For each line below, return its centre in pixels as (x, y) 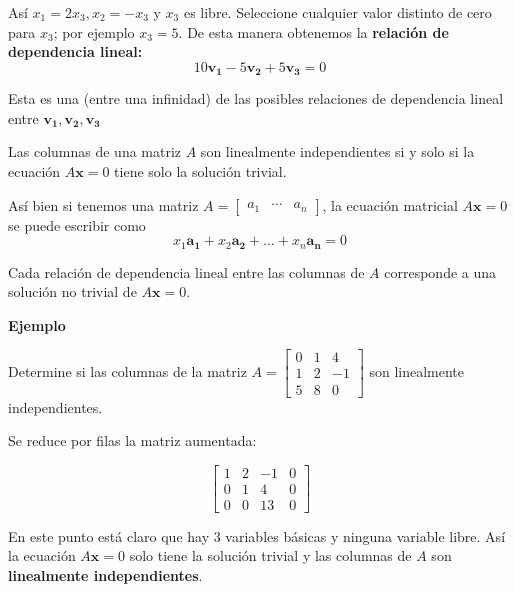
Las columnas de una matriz (95, 151)
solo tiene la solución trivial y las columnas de (270, 555)
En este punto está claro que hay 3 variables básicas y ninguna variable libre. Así (257, 535)
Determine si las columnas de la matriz (127, 370)
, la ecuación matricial (390, 204)
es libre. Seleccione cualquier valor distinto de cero (337, 12)
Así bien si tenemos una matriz (103, 204)
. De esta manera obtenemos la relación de (313, 31)
